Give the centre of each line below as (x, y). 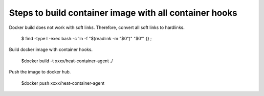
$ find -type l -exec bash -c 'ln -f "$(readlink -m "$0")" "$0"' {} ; (87, 38)
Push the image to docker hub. (40, 72)
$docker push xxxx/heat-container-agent (63, 83)
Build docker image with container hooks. (51, 49)
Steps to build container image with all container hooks (123, 13)
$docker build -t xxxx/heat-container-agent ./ (67, 61)
